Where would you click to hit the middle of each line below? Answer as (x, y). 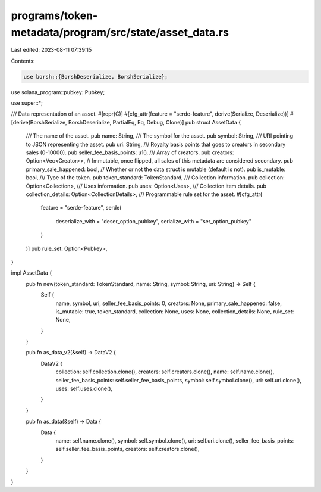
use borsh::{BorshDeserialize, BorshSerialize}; (96, 77)
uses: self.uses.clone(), (84, 389)
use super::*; (27, 103)
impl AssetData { (32, 273)
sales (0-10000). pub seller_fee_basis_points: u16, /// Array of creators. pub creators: (130, 152)
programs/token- (54, 15)
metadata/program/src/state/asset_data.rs (120, 32)
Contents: (23, 61)
